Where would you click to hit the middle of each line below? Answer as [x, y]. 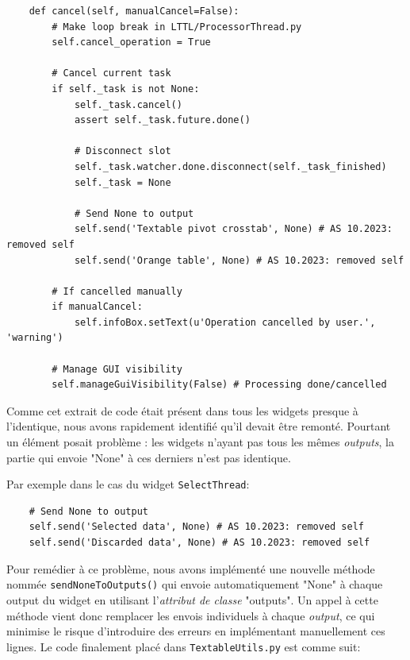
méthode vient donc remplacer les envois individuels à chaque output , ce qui [191, 615]
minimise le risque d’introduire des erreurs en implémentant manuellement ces [196, 631]
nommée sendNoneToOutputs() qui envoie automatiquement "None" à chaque [195, 584]
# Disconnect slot [123, 151]
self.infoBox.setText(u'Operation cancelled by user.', [225, 322]
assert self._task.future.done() [162, 120]
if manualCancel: [97, 307]
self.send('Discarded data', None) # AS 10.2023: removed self [199, 543]
